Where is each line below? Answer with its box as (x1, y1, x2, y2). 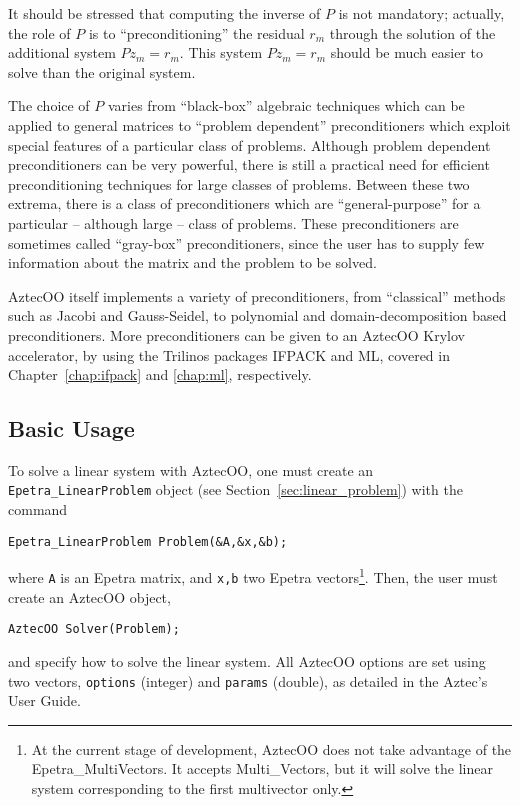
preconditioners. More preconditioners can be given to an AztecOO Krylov (8, 324, 465, 345)
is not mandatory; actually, (338, 3, 505, 23)
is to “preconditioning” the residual (88, 22, 305, 43)
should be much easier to (330, 42, 483, 63)
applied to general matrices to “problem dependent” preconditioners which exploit (8, 114, 511, 135)
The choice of (8, 95, 90, 116)
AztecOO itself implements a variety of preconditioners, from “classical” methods (8, 285, 506, 306)
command (8, 499, 68, 520)
